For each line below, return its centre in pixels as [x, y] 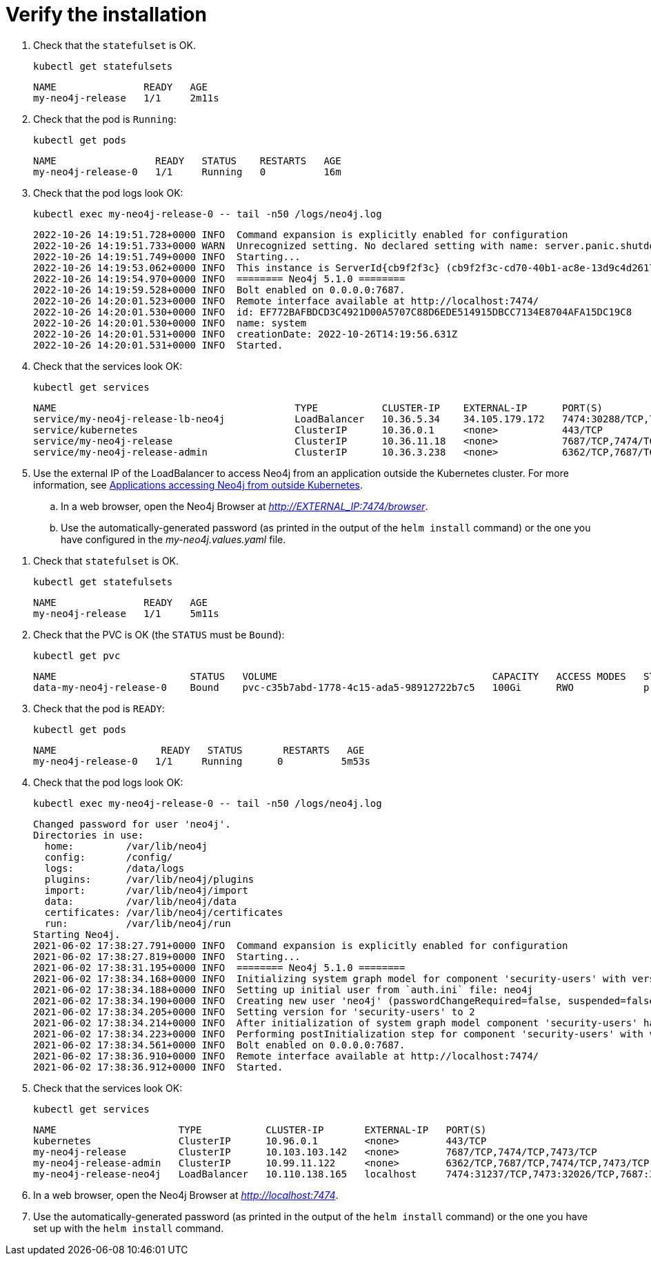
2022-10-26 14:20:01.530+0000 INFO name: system [170, 323]
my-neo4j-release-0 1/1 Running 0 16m [187, 172]
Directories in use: [89, 835]
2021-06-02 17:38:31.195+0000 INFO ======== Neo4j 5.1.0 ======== [219, 967]
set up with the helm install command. [129, 1228]
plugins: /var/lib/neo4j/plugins [149, 879]
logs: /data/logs [114, 868]
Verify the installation [106, 14]
